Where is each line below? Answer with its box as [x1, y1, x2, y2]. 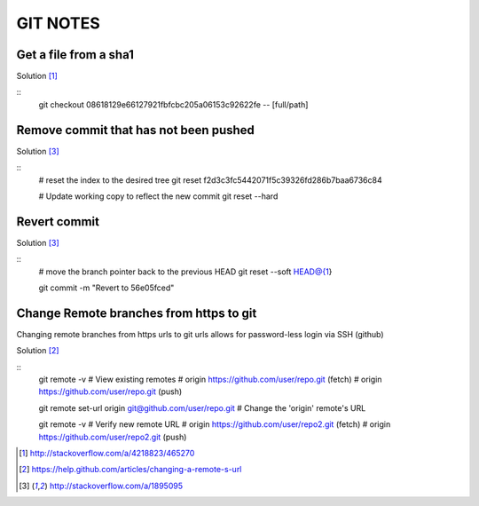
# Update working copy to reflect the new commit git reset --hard [38, 191, 279, 202]
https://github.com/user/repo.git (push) [38, 386, 183, 397]
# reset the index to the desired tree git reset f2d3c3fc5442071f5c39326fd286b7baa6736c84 [38, 174, 382, 186]
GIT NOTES [16, 13, 101, 33]
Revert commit [16, 214, 99, 229]
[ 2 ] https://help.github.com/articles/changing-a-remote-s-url [19, 464, 242, 475]
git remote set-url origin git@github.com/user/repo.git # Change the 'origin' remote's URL [38, 402, 366, 413]
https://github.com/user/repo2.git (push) [38, 431, 187, 442]
